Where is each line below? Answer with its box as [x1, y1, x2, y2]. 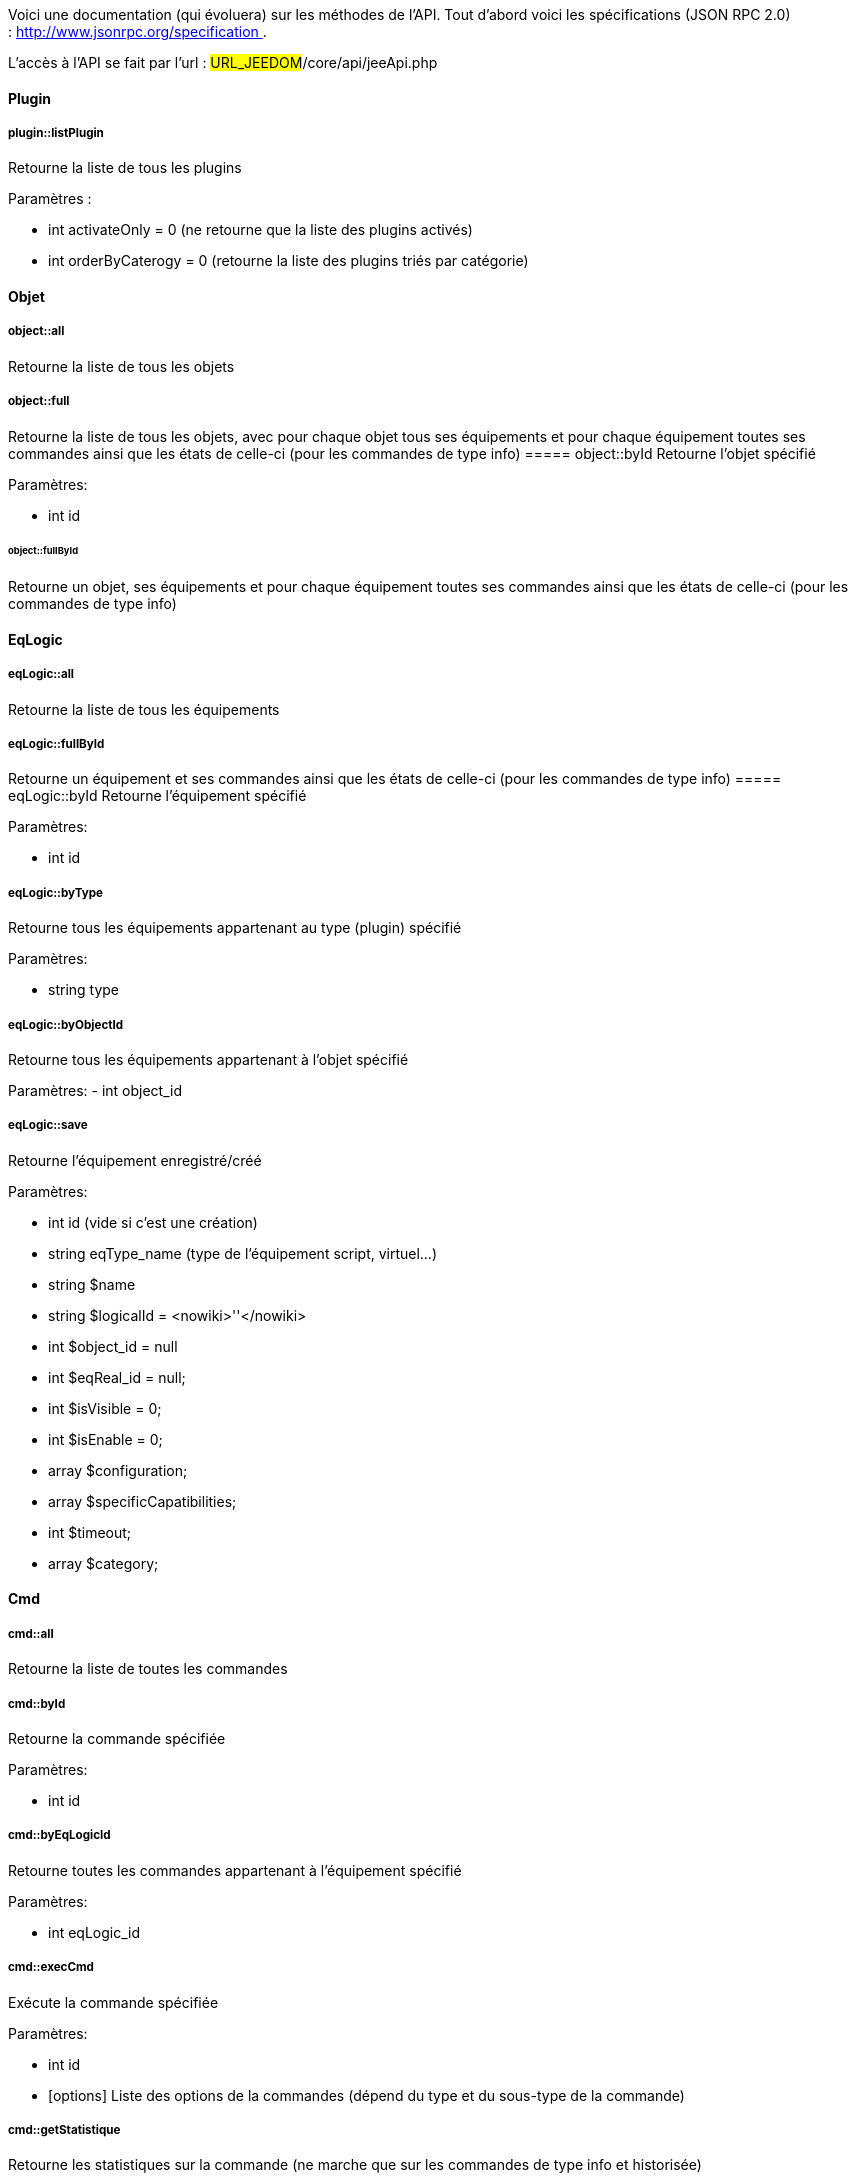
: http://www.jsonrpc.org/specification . [8, 23, 267, 40]
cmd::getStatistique [8, 2122, 121, 2137]
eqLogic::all [8, 667, 75, 682]
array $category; [48, 1554, 159, 1572]
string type [48, 981, 120, 999]
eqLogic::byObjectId [8, 1017, 124, 1032]
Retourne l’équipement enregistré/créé [8, 1151, 262, 1169]
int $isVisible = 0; [48, 1399, 162, 1417]
